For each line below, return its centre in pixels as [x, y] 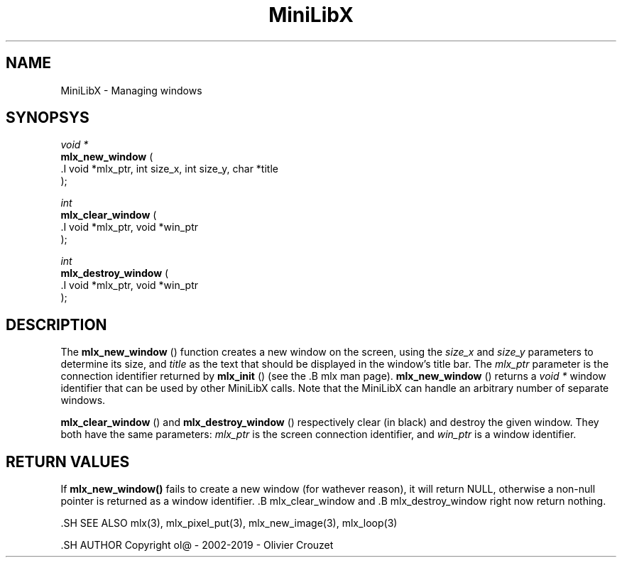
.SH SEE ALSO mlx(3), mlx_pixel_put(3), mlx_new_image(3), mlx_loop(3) [229, 523]
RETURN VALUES [68, 461]
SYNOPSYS [48, 118]
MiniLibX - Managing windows [131, 90]
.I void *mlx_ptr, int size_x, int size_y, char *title [169, 169]
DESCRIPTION [56, 324]
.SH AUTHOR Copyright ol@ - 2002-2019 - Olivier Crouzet [197, 545]
